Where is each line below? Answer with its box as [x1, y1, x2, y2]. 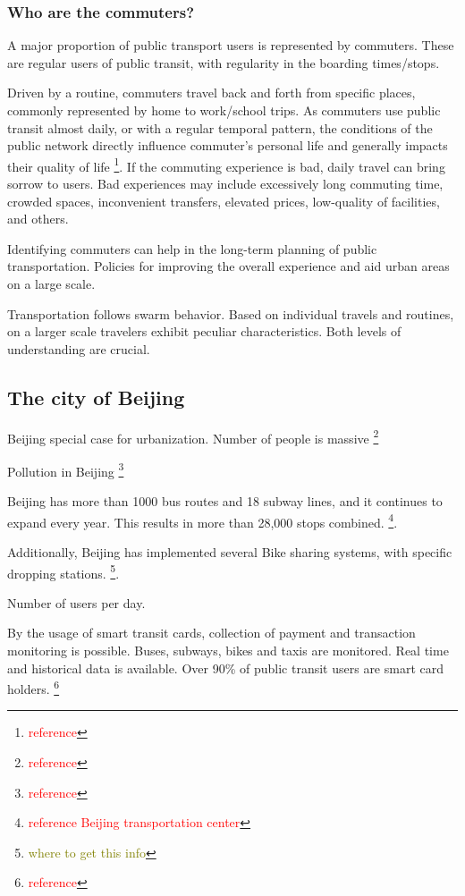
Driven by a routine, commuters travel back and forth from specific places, [7, 83, 416, 102]
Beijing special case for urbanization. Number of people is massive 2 [7, 426, 379, 447]
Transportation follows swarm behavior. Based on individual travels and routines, [7, 304, 454, 323]
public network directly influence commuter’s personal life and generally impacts [7, 136, 448, 155]
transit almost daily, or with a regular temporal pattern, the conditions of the [7, 118, 433, 137]
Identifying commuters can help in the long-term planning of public [7, 239, 377, 258]
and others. [7, 209, 69, 228]
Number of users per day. [7, 593, 146, 612]
